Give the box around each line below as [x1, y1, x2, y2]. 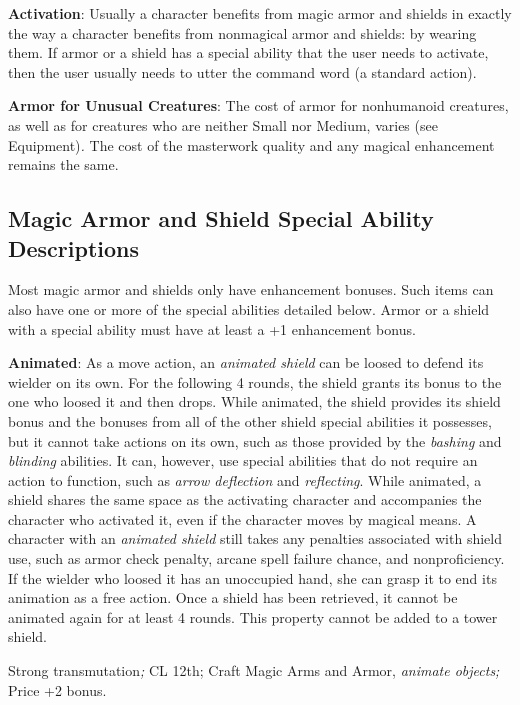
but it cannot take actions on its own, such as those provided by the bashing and [8, 430, 502, 451]
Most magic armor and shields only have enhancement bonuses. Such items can [8, 279, 494, 300]
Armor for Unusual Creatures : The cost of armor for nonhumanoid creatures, [8, 95, 509, 116]
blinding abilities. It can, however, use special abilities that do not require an [8, 450, 478, 471]
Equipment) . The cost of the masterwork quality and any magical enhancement [8, 134, 495, 155]
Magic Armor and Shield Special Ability [8, 203, 434, 234]
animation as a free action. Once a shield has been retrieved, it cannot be [8, 587, 458, 608]
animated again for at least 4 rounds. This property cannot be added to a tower [8, 606, 498, 627]
